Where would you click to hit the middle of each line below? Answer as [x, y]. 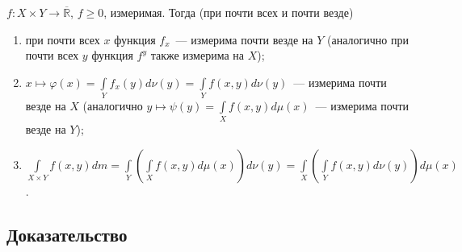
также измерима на [197, 55]
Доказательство [67, 235]
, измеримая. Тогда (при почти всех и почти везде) [229, 12]
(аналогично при [368, 39]
